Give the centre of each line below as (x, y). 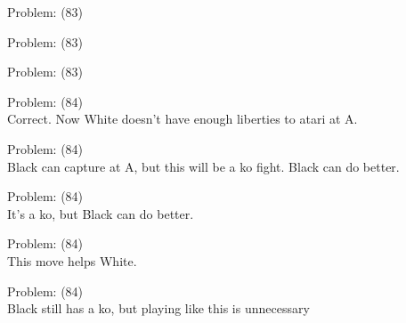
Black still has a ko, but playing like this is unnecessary (158, 308)
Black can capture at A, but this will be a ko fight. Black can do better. (203, 166)
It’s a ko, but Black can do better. (101, 213)
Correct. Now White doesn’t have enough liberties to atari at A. (183, 119)
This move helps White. (72, 260)
